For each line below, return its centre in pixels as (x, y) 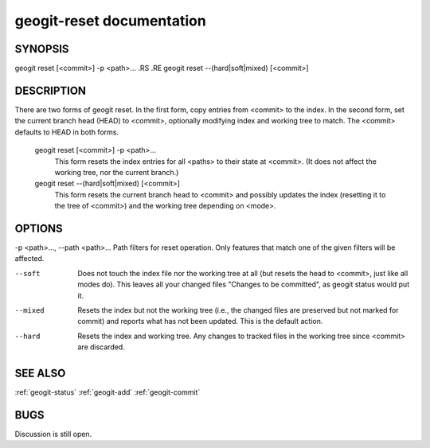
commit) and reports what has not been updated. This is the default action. (200, 321)
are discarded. (101, 347)
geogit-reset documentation (110, 21)
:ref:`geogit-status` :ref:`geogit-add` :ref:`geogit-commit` (107, 392)
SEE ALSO (40, 373)
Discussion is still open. (53, 434)
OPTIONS (39, 228)
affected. (29, 259)
